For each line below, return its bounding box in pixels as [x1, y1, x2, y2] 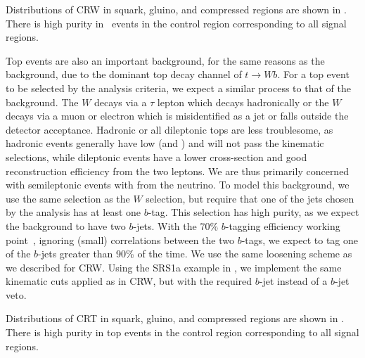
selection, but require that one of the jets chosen [146, 191, 354, 205]
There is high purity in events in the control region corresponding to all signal [6, 15, 347, 30]
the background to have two [6, 218, 126, 233]
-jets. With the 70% [133, 218, 219, 233]
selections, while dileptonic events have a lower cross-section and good [6, 149, 307, 164]
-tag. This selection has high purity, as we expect [148, 205, 359, 219]
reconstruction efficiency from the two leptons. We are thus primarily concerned [6, 163, 350, 178]
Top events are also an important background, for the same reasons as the [6, 53, 325, 68]
